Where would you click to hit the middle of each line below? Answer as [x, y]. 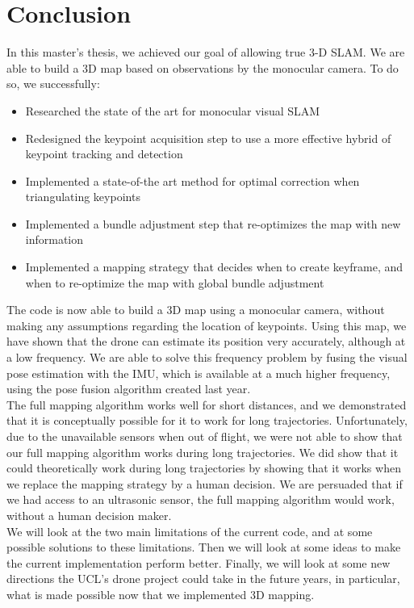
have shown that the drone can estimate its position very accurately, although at [206, 341]
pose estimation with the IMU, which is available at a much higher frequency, [199, 373]
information [54, 239]
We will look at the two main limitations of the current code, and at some [190, 531]
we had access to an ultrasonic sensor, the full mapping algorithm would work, [201, 499]
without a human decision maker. [89, 515]
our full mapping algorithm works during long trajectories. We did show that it [203, 452]
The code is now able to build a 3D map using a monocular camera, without [196, 310]
